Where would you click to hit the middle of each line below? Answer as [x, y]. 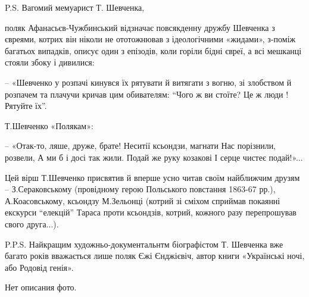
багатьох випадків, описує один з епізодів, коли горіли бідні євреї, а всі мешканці [153, 50]
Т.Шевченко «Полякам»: [49, 125]
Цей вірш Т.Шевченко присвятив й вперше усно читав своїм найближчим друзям [152, 177]
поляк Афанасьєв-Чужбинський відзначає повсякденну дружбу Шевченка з [140, 27]
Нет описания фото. [41, 287]
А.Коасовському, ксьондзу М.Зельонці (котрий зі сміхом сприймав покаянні [143, 200]
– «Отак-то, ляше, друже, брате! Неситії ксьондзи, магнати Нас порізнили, [141, 146]
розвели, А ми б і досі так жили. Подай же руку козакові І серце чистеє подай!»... [154, 157]
